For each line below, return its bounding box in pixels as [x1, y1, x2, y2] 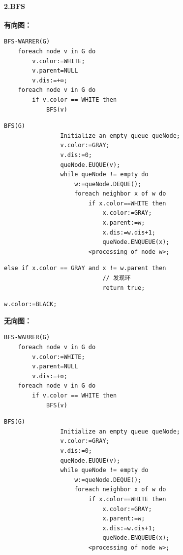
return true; [102, 284, 145, 291]
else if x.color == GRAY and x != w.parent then [4, 265, 166, 272]
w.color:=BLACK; [4, 301, 57, 308]
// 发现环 [102, 275, 131, 282]
